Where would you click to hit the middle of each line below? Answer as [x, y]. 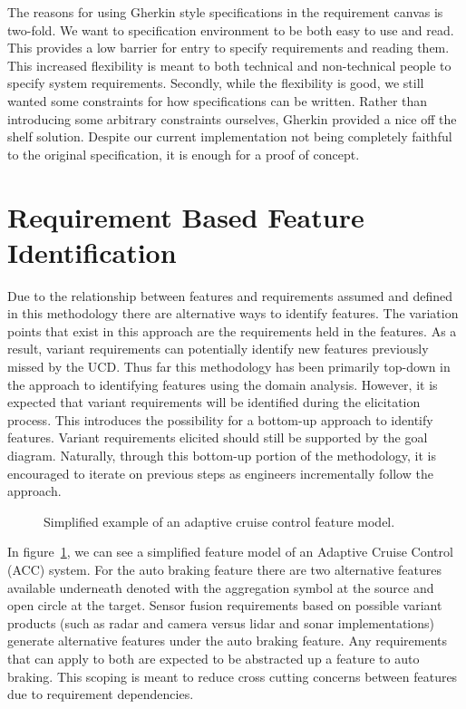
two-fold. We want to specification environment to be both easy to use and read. [231, 29]
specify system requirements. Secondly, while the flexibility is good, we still [216, 83]
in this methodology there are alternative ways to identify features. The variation [233, 313]
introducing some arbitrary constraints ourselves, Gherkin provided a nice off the [232, 118]
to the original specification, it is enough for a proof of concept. [184, 154]
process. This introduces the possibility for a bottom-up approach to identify [220, 419]
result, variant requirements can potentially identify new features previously [218, 349]
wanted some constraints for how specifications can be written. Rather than [218, 100]
